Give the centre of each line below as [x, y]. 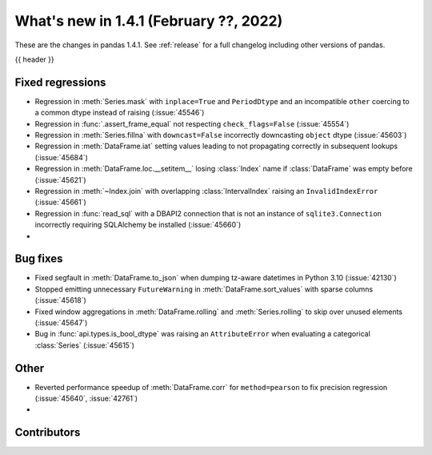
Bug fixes [39, 259]
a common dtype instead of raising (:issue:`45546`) [120, 113]
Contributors [48, 433]
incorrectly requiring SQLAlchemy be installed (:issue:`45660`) [138, 225]
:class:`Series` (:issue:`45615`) [85, 345]
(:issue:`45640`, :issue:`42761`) [86, 399]
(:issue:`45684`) [61, 157]
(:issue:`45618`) [61, 300]
